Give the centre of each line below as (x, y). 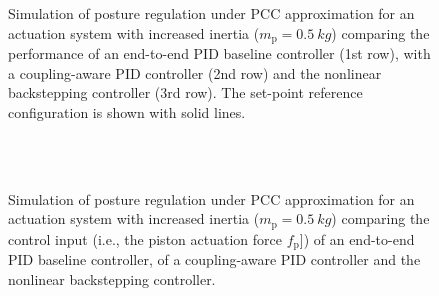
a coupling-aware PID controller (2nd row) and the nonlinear (195, 72)
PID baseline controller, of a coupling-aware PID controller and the (214, 259)
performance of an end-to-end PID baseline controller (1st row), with (219, 53)
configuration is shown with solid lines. (127, 111)
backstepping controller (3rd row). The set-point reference (185, 92)
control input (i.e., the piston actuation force (145, 238)
